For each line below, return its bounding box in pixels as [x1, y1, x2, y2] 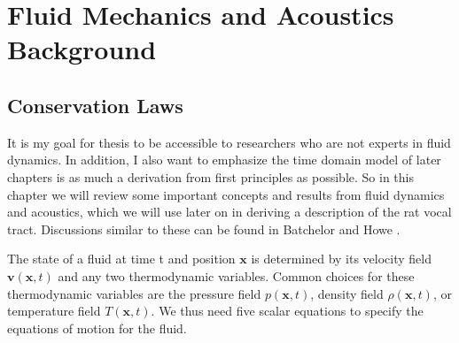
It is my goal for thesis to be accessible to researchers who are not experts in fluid [7, 133, 451, 151]
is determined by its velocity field [251, 249, 432, 268]
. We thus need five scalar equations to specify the [151, 301, 424, 320]
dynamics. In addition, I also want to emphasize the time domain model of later [7, 150, 441, 169]
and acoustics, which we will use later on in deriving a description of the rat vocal [7, 202, 452, 221]
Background [7, 31, 157, 67]
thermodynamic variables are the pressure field [7, 284, 261, 302]
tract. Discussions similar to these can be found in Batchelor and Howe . [7, 219, 401, 238]
